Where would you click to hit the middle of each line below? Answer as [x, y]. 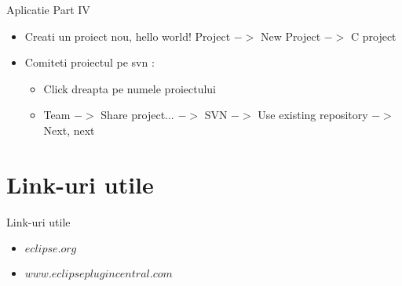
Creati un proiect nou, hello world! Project [128, 36]
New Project [291, 36]
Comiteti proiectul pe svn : [90, 62]
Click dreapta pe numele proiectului [130, 88]
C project [373, 36]
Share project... [137, 115]
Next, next [69, 130]
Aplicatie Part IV [48, 9]
